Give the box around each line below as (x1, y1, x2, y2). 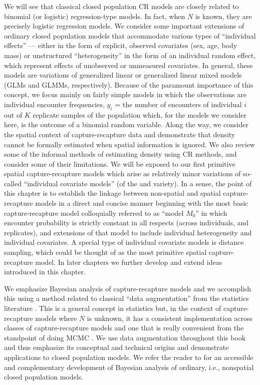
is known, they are (195, 11, 252, 21)
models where (35, 312, 77, 323)
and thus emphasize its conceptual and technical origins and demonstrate (4, 342, 229, 352)
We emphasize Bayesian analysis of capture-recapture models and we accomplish (4, 283, 251, 293)
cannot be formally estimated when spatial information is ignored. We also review (4, 139, 255, 149)
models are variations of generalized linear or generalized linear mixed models (4, 70, 242, 80)
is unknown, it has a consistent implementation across (87, 312, 253, 323)
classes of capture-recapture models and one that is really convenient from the (4, 322, 244, 333)
